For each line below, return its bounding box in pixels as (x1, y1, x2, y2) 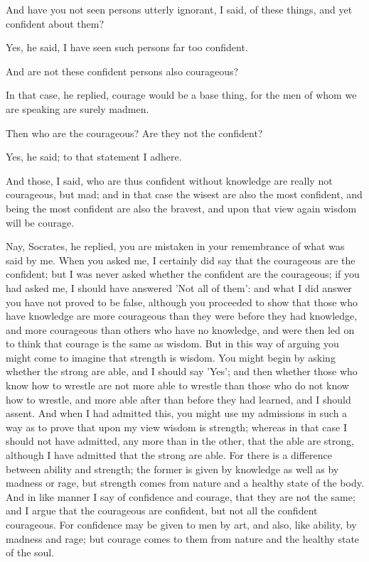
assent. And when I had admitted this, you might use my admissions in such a (6, 406, 348, 421)
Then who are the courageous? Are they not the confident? (6, 125, 263, 140)
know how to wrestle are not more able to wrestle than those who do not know (6, 378, 349, 393)
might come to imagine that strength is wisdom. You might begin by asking (6, 350, 336, 364)
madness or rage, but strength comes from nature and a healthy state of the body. (6, 475, 364, 490)
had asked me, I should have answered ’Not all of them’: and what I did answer (6, 280, 352, 295)
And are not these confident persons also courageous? (6, 63, 239, 78)
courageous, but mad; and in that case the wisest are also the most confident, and (6, 187, 363, 202)
